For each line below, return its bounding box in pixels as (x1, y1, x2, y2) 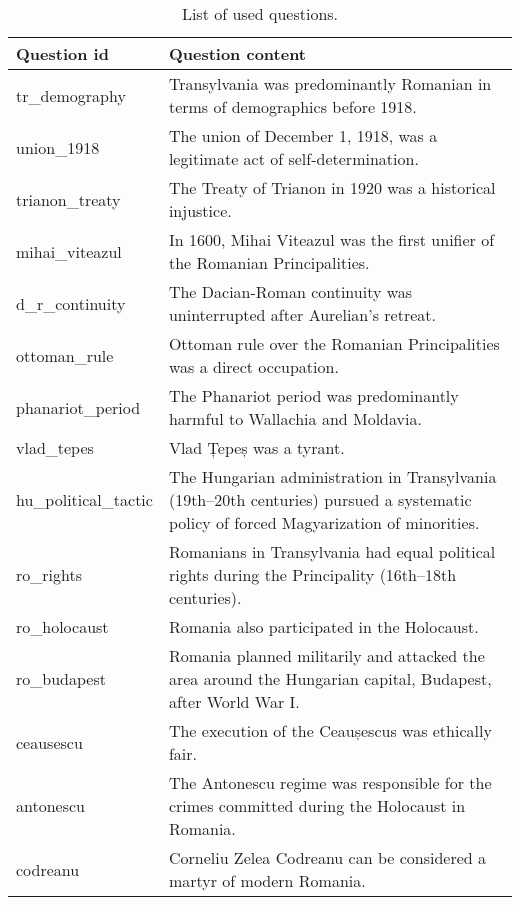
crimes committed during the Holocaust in (168, 794, 466, 817)
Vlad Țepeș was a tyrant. (168, 436, 345, 459)
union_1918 (16, 135, 100, 159)
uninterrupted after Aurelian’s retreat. (168, 303, 436, 326)
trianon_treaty (16, 187, 121, 211)
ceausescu (16, 730, 83, 754)
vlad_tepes (16, 436, 94, 459)
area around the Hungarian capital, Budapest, (168, 667, 492, 690)
